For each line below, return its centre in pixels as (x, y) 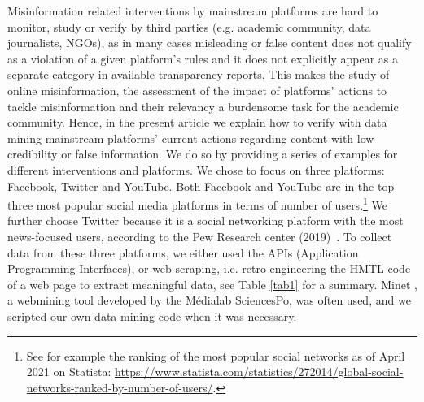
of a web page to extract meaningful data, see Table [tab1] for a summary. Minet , (212, 284)
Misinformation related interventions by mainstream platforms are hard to (193, 11)
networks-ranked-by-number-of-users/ (120, 387)
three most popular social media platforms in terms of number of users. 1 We (197, 203)
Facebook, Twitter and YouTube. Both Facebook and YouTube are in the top (201, 186)
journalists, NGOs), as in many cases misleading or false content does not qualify (210, 43)
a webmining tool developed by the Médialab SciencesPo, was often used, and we (209, 300)
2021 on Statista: (69, 372)
